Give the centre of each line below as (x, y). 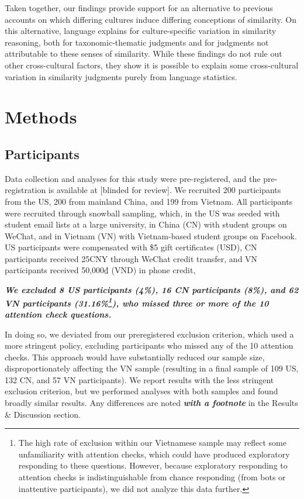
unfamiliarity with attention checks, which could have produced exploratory (154, 454)
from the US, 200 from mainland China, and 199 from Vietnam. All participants (149, 201)
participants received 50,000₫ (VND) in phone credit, (100, 270)
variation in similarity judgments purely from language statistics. (121, 76)
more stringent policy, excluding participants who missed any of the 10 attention (149, 345)
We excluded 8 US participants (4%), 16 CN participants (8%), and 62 (152, 290)
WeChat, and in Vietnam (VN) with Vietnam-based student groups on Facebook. (151, 235)
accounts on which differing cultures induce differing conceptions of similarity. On (151, 19)
